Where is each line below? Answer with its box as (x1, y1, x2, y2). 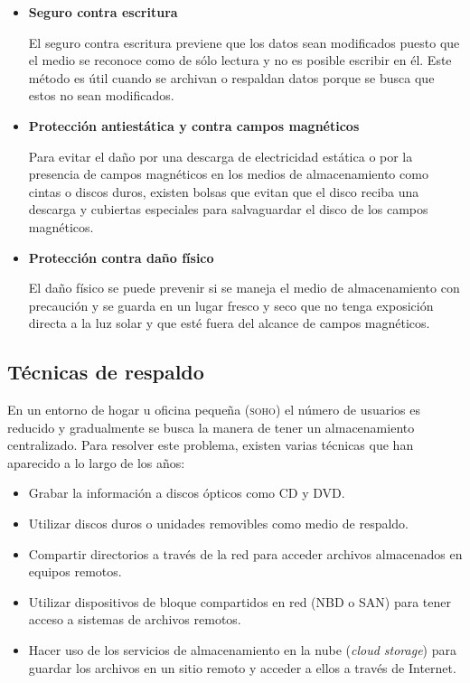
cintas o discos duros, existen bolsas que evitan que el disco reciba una (28, 182, 419, 201)
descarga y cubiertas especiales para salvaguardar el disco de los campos (28, 200, 428, 219)
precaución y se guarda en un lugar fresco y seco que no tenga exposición (28, 295, 434, 314)
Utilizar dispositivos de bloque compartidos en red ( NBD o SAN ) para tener (28, 592, 452, 611)
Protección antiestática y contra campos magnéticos (28, 116, 360, 135)
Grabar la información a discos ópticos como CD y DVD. (28, 483, 345, 502)
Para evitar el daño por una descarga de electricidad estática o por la (28, 146, 413, 165)
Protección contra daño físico (28, 248, 214, 267)
